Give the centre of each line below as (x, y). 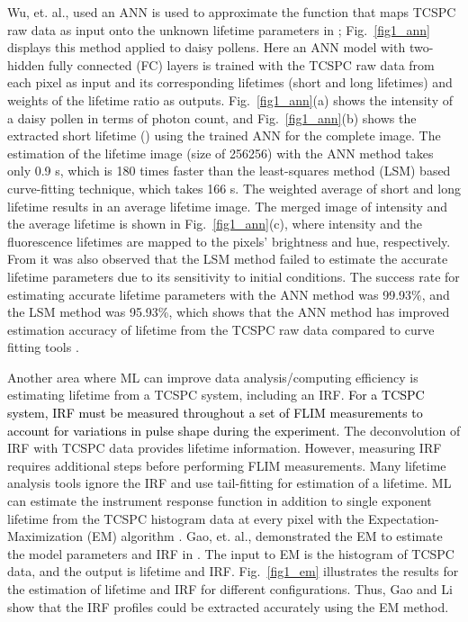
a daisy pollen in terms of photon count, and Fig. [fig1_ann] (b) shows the (212, 117)
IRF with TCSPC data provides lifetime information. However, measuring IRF (225, 448)
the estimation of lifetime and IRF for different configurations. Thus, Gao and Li (230, 589)
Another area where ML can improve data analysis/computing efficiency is (213, 377)
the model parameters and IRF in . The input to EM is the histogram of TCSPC (231, 553)
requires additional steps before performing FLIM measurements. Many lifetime (227, 465)
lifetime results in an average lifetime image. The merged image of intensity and (228, 206)
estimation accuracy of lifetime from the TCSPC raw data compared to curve (221, 329)
